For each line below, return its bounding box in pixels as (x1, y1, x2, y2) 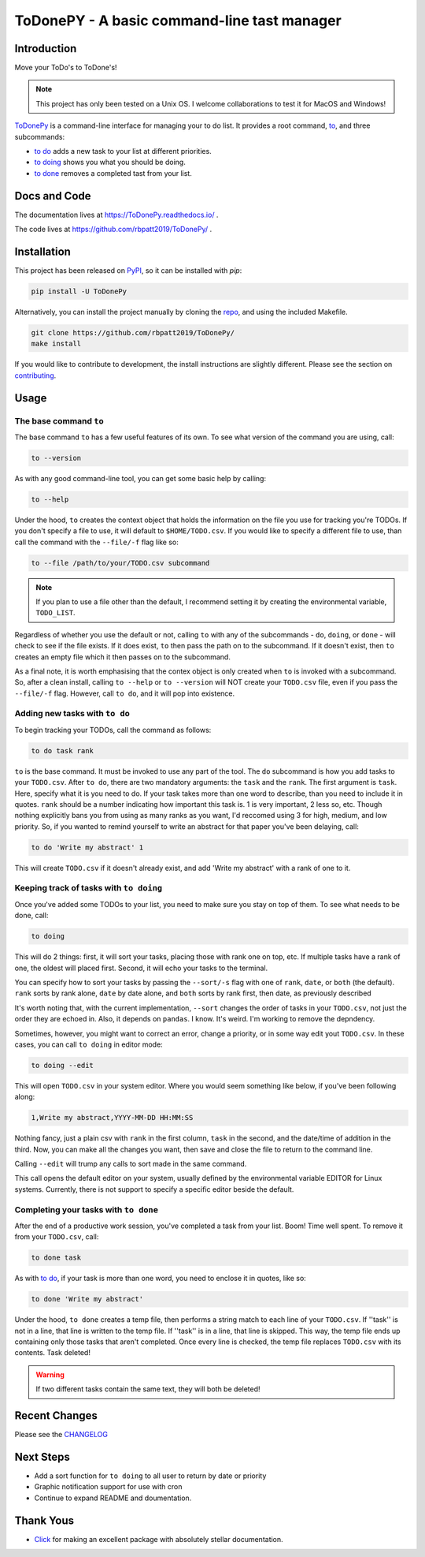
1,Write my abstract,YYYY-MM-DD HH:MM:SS (31, 1113, 194, 1122)
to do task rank (31, 746, 94, 755)
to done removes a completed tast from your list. (34, 168, 192, 177)
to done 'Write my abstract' (31, 1294, 144, 1304)
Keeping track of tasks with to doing (14, 883, 163, 894)
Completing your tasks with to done (14, 1204, 159, 1215)
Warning (35, 1369, 65, 1380)
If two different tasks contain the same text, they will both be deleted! (35, 1384, 261, 1394)
